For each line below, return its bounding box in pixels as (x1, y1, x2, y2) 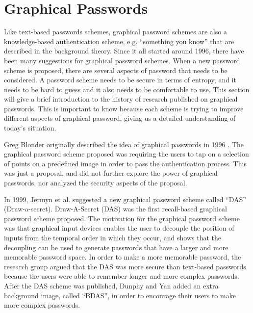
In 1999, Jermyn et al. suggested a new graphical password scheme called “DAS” (4, 194, 246, 204)
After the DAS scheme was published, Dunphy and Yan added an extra (4, 280, 219, 290)
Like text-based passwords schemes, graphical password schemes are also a (4, 26, 227, 37)
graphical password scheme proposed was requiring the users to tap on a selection (4, 149, 249, 159)
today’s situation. (4, 123, 56, 133)
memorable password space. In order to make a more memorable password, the (4, 252, 241, 262)
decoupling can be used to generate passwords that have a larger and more (4, 242, 228, 252)
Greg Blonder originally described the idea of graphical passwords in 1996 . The (4, 139, 244, 149)
